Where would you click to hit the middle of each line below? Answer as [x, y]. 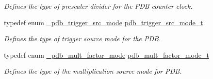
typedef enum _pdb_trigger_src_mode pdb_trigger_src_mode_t [104, 22]
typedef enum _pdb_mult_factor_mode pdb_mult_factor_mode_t [106, 55]
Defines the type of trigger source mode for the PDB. [82, 39]
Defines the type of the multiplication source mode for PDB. [93, 71]
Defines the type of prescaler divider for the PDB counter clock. [98, 6]
